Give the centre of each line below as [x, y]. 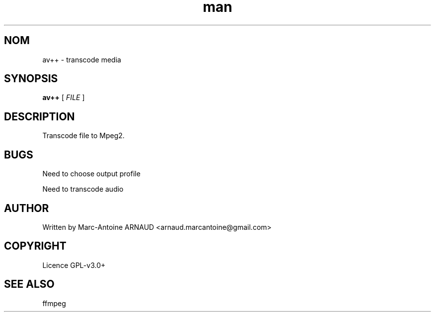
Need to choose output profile [91, 174]
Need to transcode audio [83, 189]
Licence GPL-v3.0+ [74, 265]
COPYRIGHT [35, 246]
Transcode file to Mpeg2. [83, 136]
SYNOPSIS [31, 79]
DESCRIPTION [39, 116]
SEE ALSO [29, 284]
